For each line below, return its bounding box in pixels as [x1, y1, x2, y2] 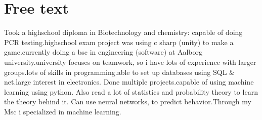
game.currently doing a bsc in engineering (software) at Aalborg [4, 47, 202, 57]
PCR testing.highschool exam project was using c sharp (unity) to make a [4, 36, 234, 47]
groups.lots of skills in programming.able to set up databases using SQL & [4, 66, 235, 77]
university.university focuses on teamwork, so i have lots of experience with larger [4, 56, 256, 67]
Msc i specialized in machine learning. [4, 106, 121, 116]
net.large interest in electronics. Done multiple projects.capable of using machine [4, 76, 254, 87]
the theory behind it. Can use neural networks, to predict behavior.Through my [4, 96, 251, 107]
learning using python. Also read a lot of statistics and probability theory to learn [4, 86, 258, 97]
